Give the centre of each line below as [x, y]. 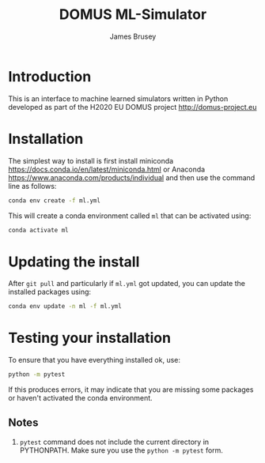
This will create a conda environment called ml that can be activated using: [130, 216]
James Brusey [133, 36]
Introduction [50, 76]
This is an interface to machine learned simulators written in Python [118, 98]
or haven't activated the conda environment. [80, 398]
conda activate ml [38, 230]
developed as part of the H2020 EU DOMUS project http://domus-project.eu [132, 107]
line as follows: [32, 186]
